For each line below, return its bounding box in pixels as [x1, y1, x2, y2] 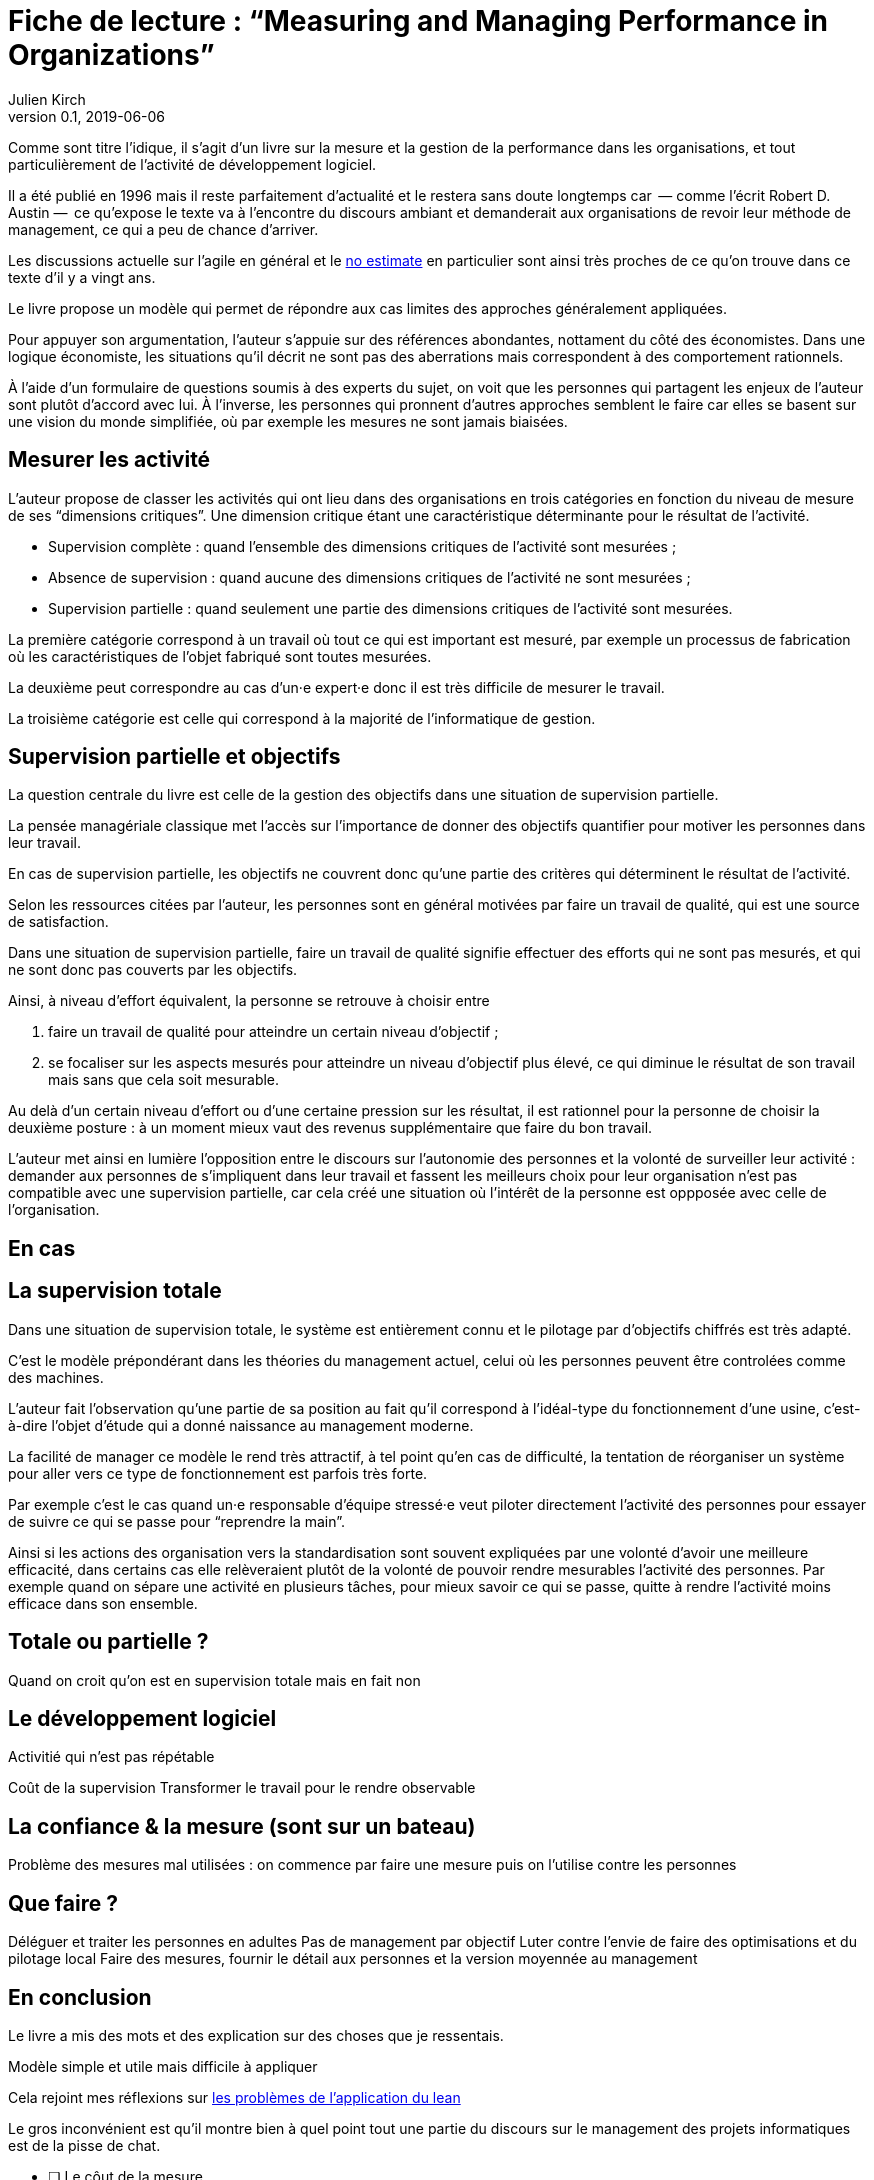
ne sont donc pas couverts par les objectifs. [8, 961, 298, 979]
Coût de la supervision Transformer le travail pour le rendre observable [8, 1779, 476, 1797]
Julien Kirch [8, 90, 86, 108]
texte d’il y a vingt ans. [8, 268, 156, 286]
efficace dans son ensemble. [8, 1594, 198, 1612]
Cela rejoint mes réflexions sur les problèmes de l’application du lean [8, 2088, 461, 2106]
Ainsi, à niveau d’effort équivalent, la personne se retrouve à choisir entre [8, 992, 490, 1010]
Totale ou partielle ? [8, 1629, 209, 1655]
